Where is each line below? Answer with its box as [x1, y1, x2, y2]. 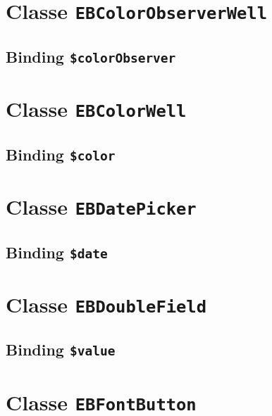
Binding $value [6, 339, 116, 360]
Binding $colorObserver [6, 45, 176, 67]
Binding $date [6, 241, 108, 263]
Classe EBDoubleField [6, 289, 207, 318]
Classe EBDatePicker [6, 191, 197, 220]
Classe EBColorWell [6, 94, 187, 123]
